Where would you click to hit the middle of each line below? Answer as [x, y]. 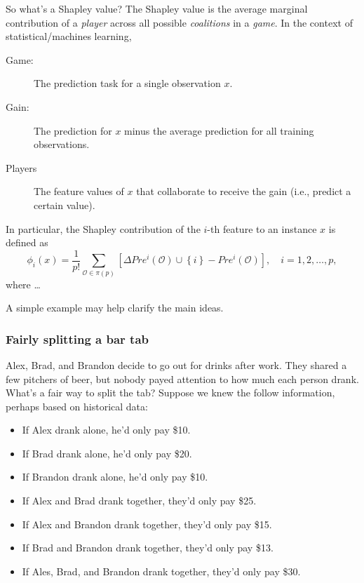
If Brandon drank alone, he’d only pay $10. [115, 477]
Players [21, 167]
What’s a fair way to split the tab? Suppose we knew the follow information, [170, 393]
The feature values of [79, 191]
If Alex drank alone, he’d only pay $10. [106, 430]
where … [23, 284]
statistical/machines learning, [69, 36]
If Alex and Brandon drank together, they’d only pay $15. [147, 524]
